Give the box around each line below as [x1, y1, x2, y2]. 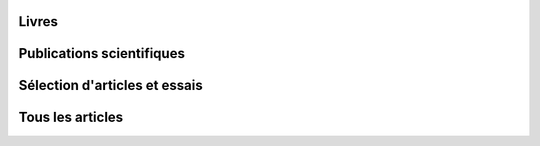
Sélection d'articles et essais [18, 77, 204, 94]
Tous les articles [18, 109, 124, 126]
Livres [18, 13, 59, 30]
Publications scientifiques [18, 45, 185, 62]
